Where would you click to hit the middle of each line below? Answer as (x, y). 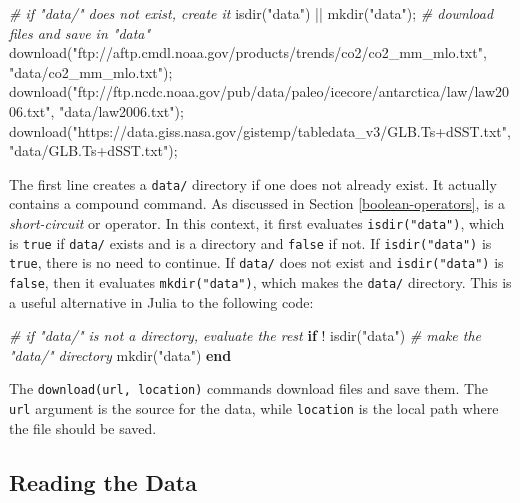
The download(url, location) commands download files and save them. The (249, 388)
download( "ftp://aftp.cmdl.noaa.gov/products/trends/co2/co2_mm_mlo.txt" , (248, 52)
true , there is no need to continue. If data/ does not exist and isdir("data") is (256, 262)
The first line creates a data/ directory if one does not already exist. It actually (253, 183)
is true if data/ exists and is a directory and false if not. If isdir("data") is (250, 242)
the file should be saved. (83, 427)
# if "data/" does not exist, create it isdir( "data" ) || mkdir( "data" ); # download (251, 13)
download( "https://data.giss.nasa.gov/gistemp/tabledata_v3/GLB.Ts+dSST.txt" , (260, 130)
